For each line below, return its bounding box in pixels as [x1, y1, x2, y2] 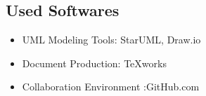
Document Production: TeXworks [22, 55, 167, 70]
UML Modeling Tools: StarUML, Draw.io [22, 32, 201, 47]
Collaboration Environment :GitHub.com [22, 79, 200, 94]
